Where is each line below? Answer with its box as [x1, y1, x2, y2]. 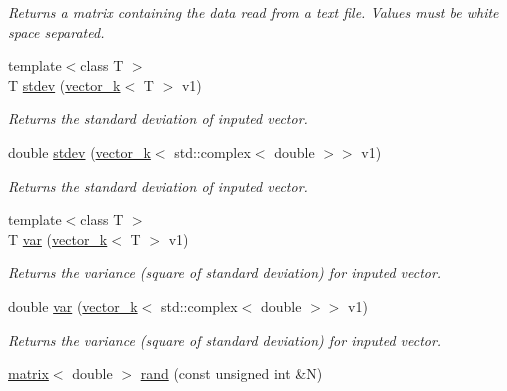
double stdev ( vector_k [8, 141, 151, 162]
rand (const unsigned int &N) [140, 363, 323, 384]
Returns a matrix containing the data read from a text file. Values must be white [8, 2, 499, 22]
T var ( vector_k [8, 228, 108, 249]
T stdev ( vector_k [8, 74, 121, 95]
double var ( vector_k [8, 295, 138, 316]
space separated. [8, 21, 105, 42]
